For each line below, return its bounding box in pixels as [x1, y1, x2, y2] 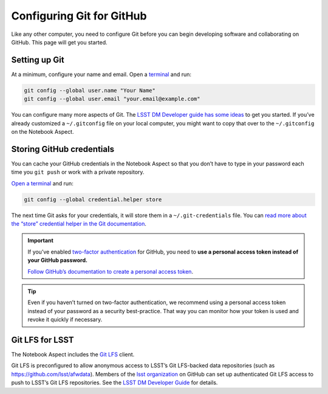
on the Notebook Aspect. [11, 128, 74, 135]
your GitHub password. [27, 257, 88, 264]
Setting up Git [11, 55, 64, 65]
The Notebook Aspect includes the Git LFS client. [11, 351, 135, 358]
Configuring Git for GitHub [11, 9, 147, 22]
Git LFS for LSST [11, 334, 74, 345]
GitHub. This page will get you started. [11, 38, 108, 46]
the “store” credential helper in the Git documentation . [11, 220, 147, 227]
